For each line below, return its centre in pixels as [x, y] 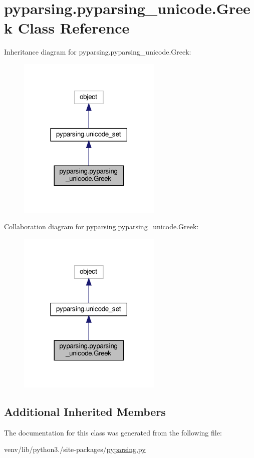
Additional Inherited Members [85, 412]
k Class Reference [67, 28]
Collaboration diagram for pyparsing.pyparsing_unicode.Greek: [101, 226]
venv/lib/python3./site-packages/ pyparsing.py [75, 449]
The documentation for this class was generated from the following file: [113, 432]
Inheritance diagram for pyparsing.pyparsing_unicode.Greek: [98, 52]
